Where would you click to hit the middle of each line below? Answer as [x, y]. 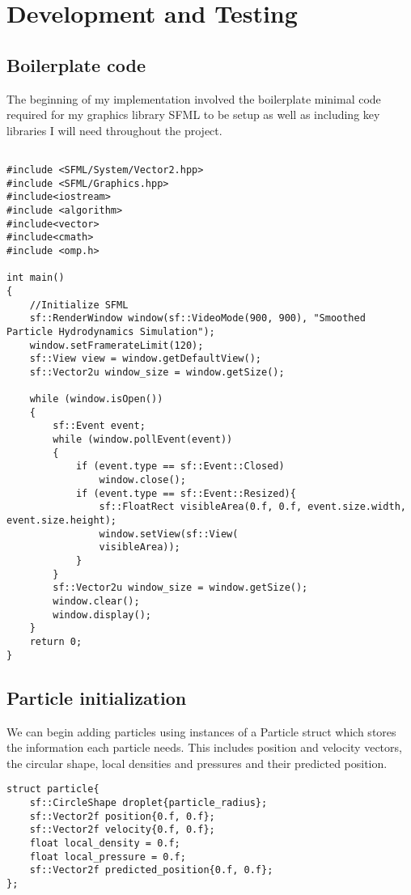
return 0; [56, 641]
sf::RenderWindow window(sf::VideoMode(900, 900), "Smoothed [197, 318]
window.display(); [102, 615]
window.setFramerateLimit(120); [117, 345]
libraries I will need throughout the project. [114, 130]
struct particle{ [53, 789]
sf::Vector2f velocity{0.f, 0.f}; [122, 830]
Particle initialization [97, 697]
